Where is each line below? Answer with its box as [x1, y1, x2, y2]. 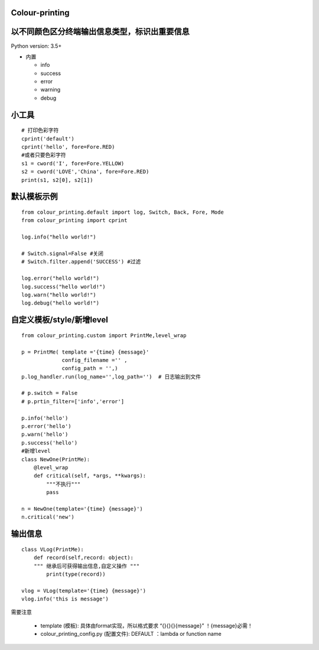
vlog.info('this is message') [21, 596, 109, 602]
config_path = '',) [61, 365, 118, 372]
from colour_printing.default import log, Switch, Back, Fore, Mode [21, 209, 224, 215]
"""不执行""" [46, 481, 81, 487]
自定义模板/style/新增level [11, 315, 109, 325]
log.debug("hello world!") [21, 300, 100, 306]
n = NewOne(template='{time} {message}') [21, 505, 143, 512]
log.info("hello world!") [21, 234, 97, 240]
